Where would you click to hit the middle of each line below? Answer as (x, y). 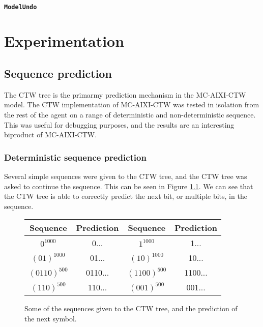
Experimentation (64, 41)
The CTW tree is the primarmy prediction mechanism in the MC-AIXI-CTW (125, 94)
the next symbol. (51, 318)
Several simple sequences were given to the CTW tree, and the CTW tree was (126, 176)
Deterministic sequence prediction (75, 157)
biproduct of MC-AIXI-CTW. (51, 135)
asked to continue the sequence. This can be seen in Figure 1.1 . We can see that (129, 186)
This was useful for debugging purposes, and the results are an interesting (119, 124)
